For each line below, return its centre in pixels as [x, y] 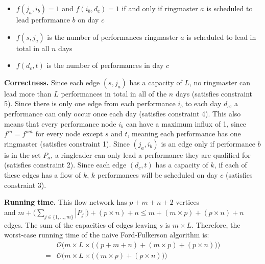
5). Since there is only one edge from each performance [90, 103]
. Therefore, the [216, 224]
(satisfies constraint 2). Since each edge [65, 165]
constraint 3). [25, 185]
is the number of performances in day [105, 65]
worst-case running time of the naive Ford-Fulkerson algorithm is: [107, 235]
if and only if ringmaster [160, 8]
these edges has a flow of [43, 174]
